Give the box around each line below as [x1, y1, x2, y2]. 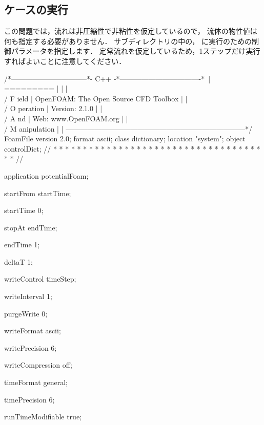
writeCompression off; [4, 359, 72, 370]
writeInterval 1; [4, 291, 52, 302]
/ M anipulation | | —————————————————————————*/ [4, 123, 253, 134]
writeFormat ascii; [4, 325, 61, 336]
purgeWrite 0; [4, 308, 48, 318]
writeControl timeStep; [4, 273, 76, 284]
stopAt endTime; [4, 222, 57, 232]
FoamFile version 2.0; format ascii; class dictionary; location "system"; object [4, 133, 246, 144]
